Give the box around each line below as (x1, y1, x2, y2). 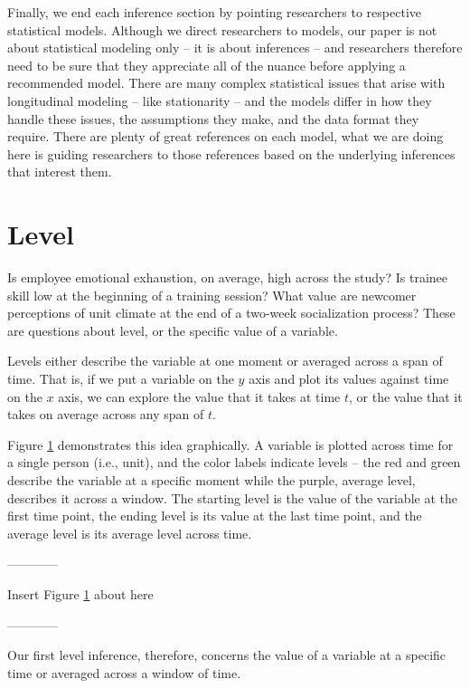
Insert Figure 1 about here (7, 584, 154, 603)
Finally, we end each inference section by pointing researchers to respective (7, 3, 421, 21)
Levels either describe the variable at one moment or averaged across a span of (7, 351, 443, 370)
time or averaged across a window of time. (7, 663, 241, 682)
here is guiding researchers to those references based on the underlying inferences (7, 144, 456, 163)
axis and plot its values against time (249, 369, 449, 388)
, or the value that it (349, 387, 463, 406)
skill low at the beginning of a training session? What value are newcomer (7, 285, 417, 304)
